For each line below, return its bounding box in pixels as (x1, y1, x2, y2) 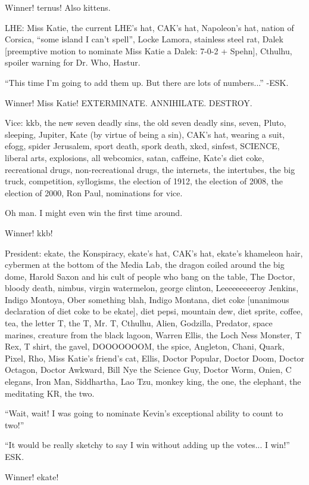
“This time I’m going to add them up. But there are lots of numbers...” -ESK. (5, 76, 289, 88)
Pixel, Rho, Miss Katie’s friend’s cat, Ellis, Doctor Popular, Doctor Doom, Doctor (5, 351, 305, 364)
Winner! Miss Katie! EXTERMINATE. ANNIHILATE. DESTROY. (5, 96, 252, 109)
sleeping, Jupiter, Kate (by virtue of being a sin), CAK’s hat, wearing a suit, (5, 128, 285, 140)
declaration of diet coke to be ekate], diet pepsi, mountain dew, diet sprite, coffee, (5, 305, 303, 317)
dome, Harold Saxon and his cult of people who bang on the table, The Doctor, (5, 270, 295, 282)
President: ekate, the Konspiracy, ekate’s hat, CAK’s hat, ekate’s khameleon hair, (5, 246, 303, 259)
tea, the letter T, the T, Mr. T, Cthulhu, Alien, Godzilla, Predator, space (5, 317, 273, 329)
